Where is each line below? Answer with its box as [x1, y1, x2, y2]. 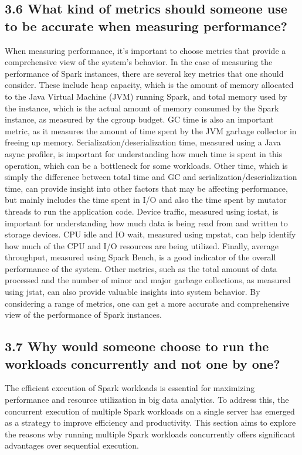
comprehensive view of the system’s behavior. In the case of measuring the [5, 56, 273, 68]
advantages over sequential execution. [5, 439, 139, 451]
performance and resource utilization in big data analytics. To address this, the [5, 393, 289, 406]
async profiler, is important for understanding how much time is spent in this [5, 147, 283, 159]
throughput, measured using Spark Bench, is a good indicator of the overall [5, 251, 276, 263]
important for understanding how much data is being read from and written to [5, 216, 288, 229]
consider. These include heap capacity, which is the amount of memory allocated [5, 79, 294, 91]
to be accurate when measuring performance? [5, 16, 287, 35]
